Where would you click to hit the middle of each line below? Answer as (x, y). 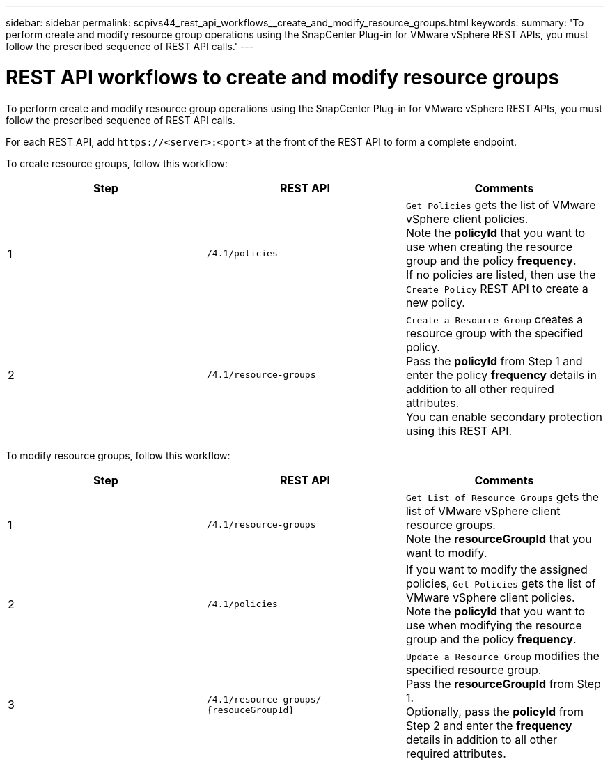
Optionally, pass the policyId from (494, 711)
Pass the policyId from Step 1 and (494, 361)
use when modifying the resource (494, 625)
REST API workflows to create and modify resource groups (283, 77)
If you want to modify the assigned (496, 569)
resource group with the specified (494, 333)
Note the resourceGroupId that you (499, 538)
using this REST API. (459, 430)
